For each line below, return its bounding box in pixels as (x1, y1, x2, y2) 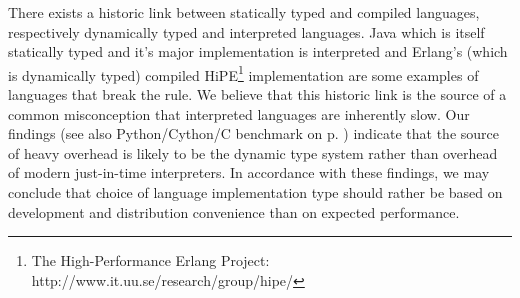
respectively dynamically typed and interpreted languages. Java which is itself (8, 21, 485, 42)
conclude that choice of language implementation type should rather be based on (8, 182, 503, 202)
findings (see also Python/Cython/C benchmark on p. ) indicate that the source (8, 123, 499, 144)
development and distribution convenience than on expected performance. (8, 201, 460, 222)
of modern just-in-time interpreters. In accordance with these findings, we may (8, 162, 490, 183)
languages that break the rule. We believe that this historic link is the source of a (8, 84, 507, 105)
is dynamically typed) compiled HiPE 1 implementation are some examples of (8, 61, 479, 85)
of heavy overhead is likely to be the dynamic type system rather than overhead (8, 142, 498, 163)
